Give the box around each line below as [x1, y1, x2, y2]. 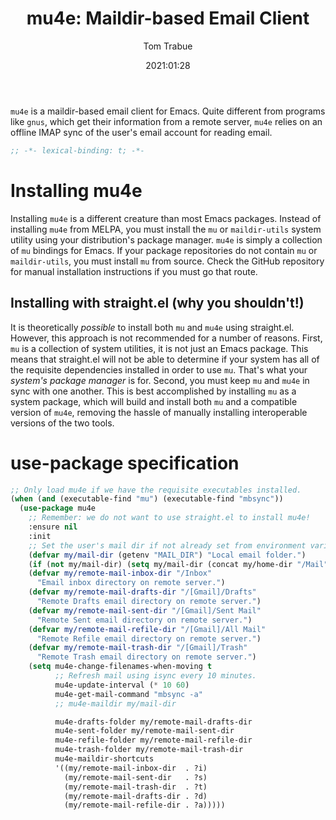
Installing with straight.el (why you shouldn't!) [10, 295, 305, 312]
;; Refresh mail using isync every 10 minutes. [54, 671, 257, 681]
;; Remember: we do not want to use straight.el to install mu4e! [28, 513, 311, 523]
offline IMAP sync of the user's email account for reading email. [10, 126, 273, 138]
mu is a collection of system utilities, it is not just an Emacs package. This [10, 342, 309, 354]
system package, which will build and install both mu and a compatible [10, 395, 298, 407]
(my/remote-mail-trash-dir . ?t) [63, 782, 208, 792]
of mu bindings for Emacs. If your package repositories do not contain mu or [10, 244, 318, 256]
